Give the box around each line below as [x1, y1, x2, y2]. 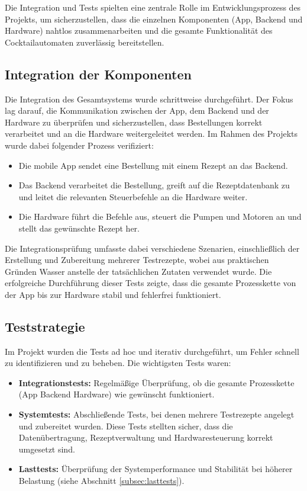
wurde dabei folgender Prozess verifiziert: [5, 139, 154, 151]
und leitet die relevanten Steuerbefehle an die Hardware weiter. [18, 190, 248, 203]
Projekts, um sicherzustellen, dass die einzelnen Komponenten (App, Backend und [5, 12, 303, 25]
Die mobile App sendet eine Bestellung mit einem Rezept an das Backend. [18, 159, 288, 171]
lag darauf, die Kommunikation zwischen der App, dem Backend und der [5, 104, 269, 117]
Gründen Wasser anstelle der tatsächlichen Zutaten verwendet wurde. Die [5, 265, 272, 277]
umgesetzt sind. [18, 442, 75, 455]
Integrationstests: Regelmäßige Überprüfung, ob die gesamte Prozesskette [18, 376, 295, 389]
